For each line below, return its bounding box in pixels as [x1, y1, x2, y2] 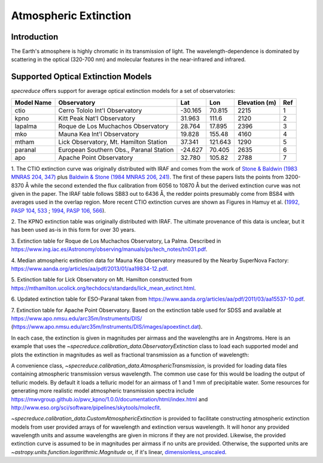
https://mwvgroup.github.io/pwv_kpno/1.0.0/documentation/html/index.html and [11, 395, 208, 403]
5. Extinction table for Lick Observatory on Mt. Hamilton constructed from [11, 276, 193, 283]
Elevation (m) [237, 98, 276, 107]
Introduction [11, 32, 59, 42]
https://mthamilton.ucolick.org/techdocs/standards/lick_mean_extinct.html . [11, 285, 196, 292]
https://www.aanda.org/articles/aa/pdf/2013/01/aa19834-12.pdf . [11, 265, 169, 273]
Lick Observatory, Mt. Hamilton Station [58, 138, 167, 146]
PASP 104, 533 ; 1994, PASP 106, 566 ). [11, 207, 106, 214]
